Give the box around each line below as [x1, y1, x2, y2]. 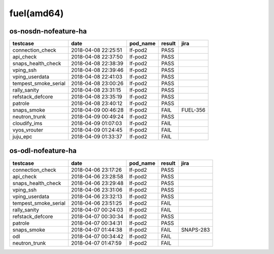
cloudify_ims [12, 120, 43, 127]
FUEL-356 [181, 106, 205, 114]
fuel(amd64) [9, 8, 64, 19]
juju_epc [12, 133, 32, 140]
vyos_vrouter [12, 127, 43, 134]
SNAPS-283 [181, 226, 210, 233]
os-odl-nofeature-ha [9, 147, 77, 155]
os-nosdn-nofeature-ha [9, 27, 87, 35]
